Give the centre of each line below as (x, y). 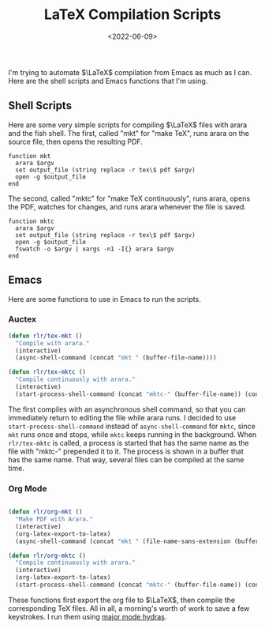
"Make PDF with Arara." (54, 519)
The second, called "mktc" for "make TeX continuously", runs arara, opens (129, 198)
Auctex (22, 319)
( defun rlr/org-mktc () (47, 556)
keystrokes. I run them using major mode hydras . (88, 616)
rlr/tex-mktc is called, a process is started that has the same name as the (129, 443)
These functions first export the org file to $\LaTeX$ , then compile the (121, 600)
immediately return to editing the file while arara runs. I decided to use (122, 417)
